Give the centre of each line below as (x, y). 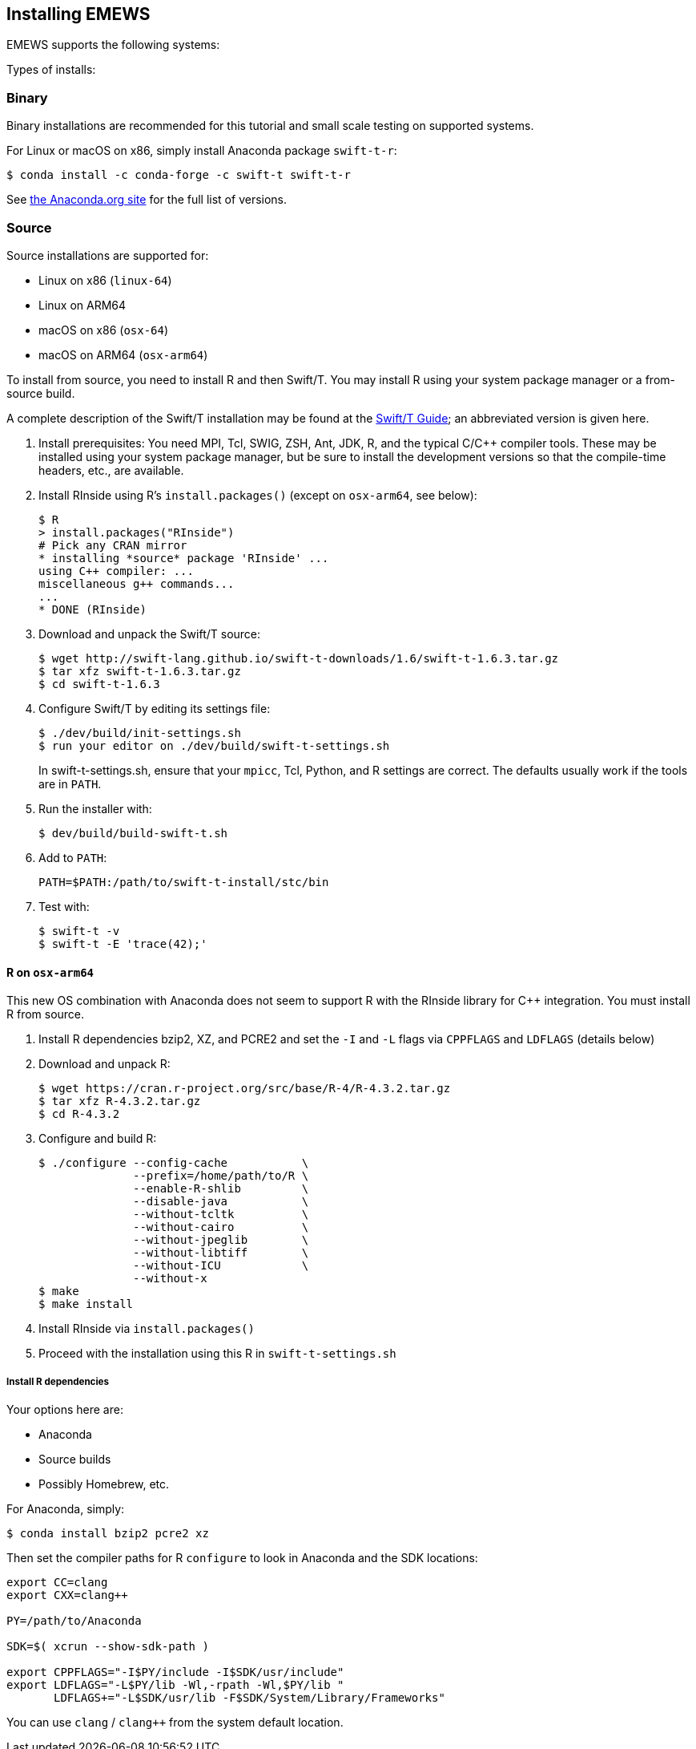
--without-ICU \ (221, 1266)
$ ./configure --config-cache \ (174, 1163)
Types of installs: (51, 70)
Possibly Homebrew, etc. (104, 1484)
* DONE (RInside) (93, 609)
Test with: (64, 906)
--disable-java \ (221, 1202)
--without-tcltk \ (221, 1215)
